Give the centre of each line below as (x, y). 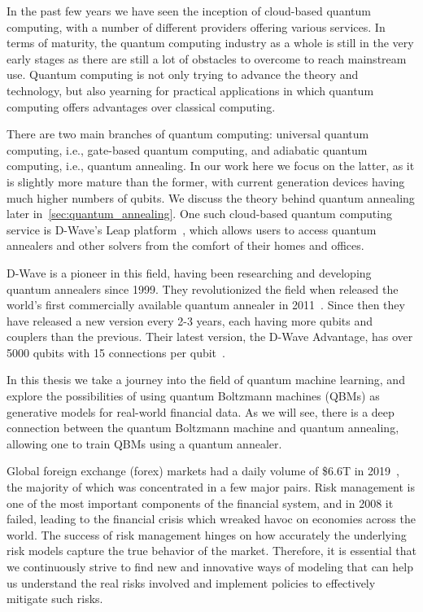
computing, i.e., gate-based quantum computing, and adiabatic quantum (187, 149)
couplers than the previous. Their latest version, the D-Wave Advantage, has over (210, 337)
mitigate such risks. (55, 599)
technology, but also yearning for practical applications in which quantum (190, 90)
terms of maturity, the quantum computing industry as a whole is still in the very (210, 43)
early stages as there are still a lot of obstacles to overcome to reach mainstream (207, 58)
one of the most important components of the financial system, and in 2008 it (200, 503)
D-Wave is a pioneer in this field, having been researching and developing (189, 272)
